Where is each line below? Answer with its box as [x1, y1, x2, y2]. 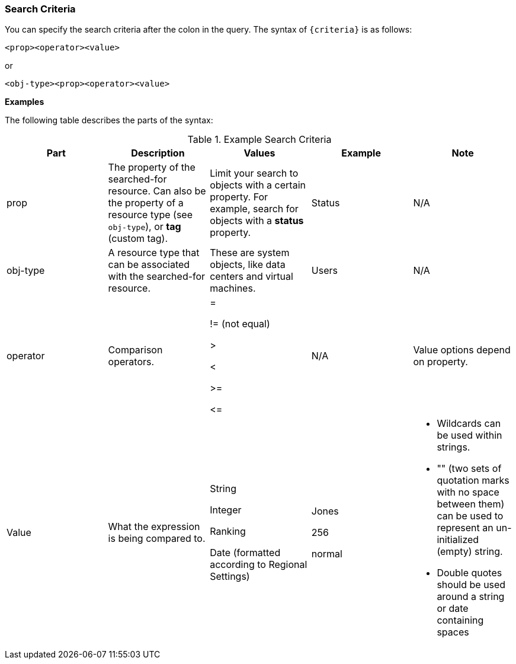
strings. [437, 441, 470, 454]
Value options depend [413, 344, 511, 356]
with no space [437, 486, 499, 499]
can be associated [108, 258, 190, 271]
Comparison [108, 344, 163, 356]
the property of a [108, 197, 184, 209]
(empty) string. [437, 545, 503, 558]
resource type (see [108, 209, 193, 221]
